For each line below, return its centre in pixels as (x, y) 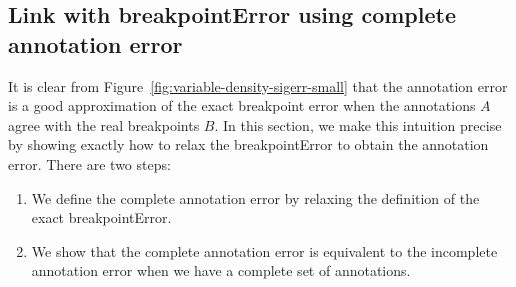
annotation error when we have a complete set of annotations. (221, 270)
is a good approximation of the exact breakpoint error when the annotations (242, 105)
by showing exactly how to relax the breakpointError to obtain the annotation (248, 144)
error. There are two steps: (89, 163)
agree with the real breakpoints (104, 124)
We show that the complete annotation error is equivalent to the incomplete (264, 250)
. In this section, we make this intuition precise (358, 124)
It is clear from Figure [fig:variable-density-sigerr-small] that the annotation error (258, 85)
